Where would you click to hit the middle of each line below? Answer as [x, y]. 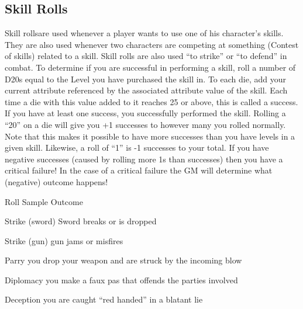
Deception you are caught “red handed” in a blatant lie [104, 299]
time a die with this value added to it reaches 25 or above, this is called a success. [151, 101]
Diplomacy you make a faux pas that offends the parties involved [121, 280]
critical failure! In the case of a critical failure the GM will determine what [139, 170]
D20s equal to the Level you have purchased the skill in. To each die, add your [145, 79]
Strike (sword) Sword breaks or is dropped [81, 221]
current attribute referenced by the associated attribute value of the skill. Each [146, 90]
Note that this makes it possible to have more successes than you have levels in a [150, 136]
